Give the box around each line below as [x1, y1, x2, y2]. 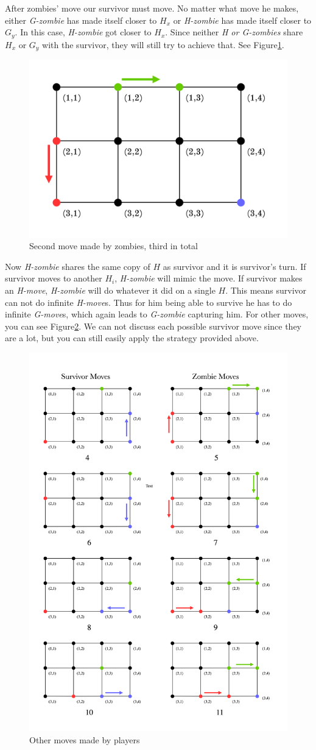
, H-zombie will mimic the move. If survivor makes [114, 272, 303, 285]
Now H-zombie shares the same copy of [5, 260, 150, 272]
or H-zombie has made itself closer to [173, 13, 312, 26]
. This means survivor [225, 283, 307, 296]
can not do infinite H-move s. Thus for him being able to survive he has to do [5, 295, 292, 308]
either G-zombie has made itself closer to [5, 13, 157, 26]
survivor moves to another [5, 272, 102, 285]
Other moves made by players [29, 733, 140, 746]
